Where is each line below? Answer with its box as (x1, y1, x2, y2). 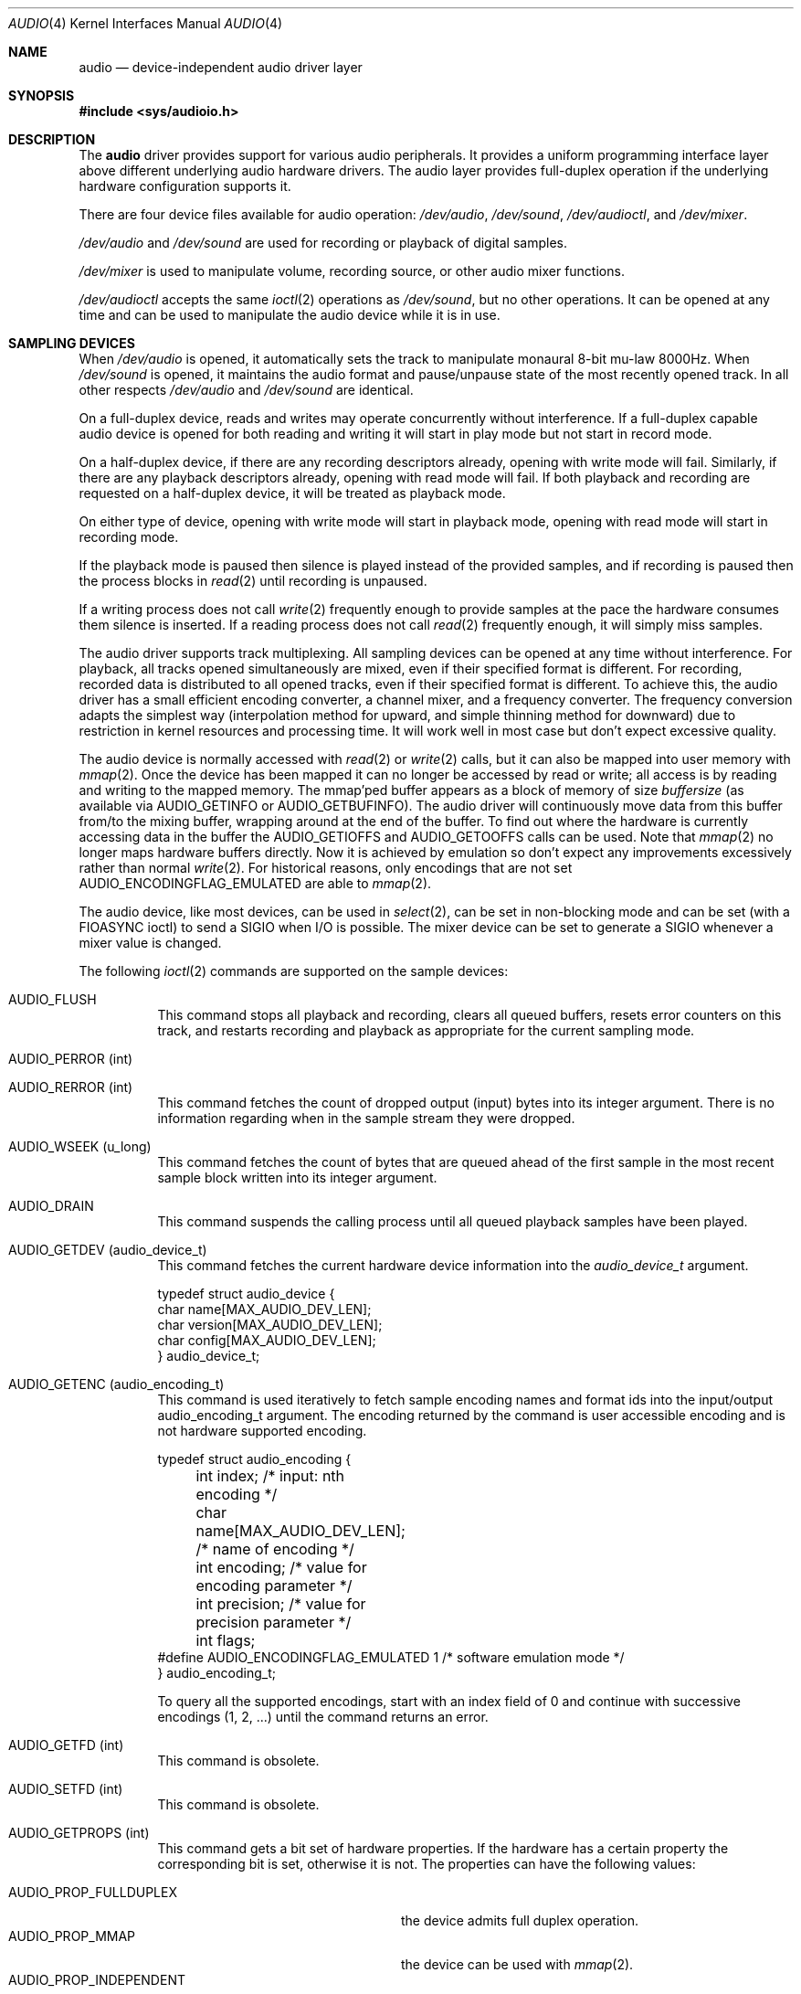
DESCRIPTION (8, 132, 96, 147)
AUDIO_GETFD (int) (8, 1737, 124, 1753)
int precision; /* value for (195, 1595, 366, 1613)
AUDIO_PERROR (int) (8, 1051, 133, 1066)
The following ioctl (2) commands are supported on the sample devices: (79, 963, 509, 979)
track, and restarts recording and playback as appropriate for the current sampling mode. (157, 1023, 695, 1038)
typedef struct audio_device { (157, 1286, 335, 1301)
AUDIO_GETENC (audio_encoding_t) (8, 1376, 225, 1392)
